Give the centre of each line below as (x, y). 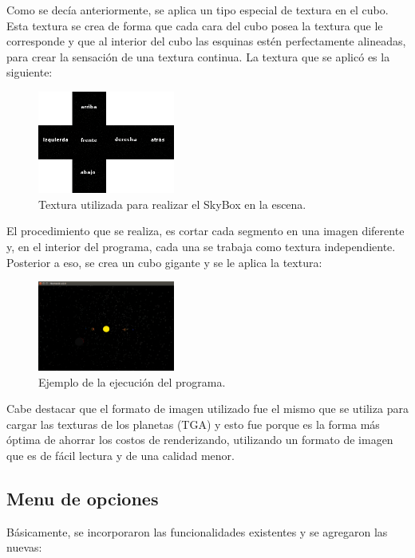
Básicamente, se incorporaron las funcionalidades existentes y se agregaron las (197, 531)
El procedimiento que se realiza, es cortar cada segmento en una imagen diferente (206, 231)
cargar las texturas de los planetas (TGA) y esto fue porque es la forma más (193, 424)
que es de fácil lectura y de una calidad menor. (121, 455)
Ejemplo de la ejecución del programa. (132, 381)
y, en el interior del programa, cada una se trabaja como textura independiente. (201, 246)
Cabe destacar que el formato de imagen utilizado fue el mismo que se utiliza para (207, 409)
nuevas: (24, 547)
